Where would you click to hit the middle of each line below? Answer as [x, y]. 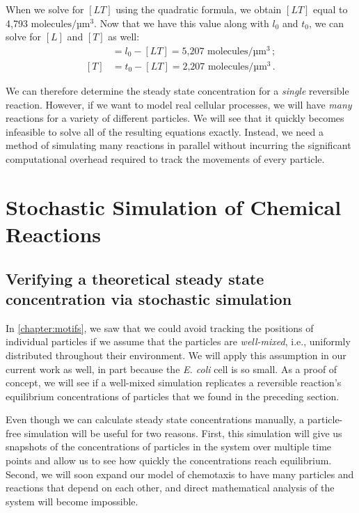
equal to [330, 9]
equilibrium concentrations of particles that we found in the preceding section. [173, 396]
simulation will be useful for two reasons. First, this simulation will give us [183, 433]
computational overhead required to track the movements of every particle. [165, 158]
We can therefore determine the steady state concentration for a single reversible [177, 90]
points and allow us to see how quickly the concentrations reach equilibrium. [169, 460]
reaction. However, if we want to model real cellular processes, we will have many [179, 104]
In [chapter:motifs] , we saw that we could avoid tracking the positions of [160, 327]
